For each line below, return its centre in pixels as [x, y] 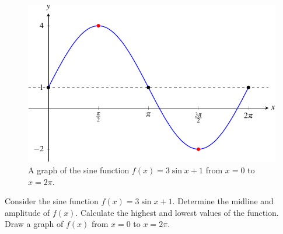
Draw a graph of [34, 224]
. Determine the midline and [223, 201]
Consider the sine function [52, 201]
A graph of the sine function [79, 170]
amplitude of [27, 212]
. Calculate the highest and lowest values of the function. [177, 212]
